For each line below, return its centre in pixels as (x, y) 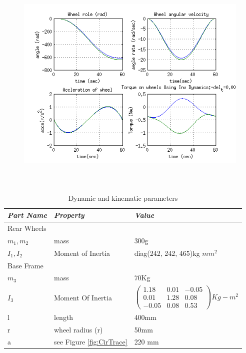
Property (69, 215)
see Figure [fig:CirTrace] (91, 342)
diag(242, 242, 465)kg (167, 253)
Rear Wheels (27, 228)
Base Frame (25, 265)
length (64, 317)
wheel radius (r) (78, 329)
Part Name (27, 215)
